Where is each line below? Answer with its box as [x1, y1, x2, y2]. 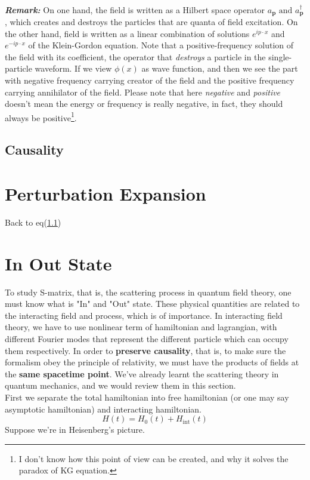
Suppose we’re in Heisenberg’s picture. [5, 423, 145, 436]
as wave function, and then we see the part [141, 62, 298, 75]
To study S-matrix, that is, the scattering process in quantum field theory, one [5, 285, 292, 298]
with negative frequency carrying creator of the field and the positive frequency [5, 74, 294, 87]
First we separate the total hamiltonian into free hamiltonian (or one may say [5, 391, 289, 404]
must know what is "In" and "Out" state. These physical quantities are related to [5, 297, 300, 310]
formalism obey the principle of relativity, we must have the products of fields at [5, 356, 299, 368]
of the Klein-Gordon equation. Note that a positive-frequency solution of [28, 39, 294, 51]
